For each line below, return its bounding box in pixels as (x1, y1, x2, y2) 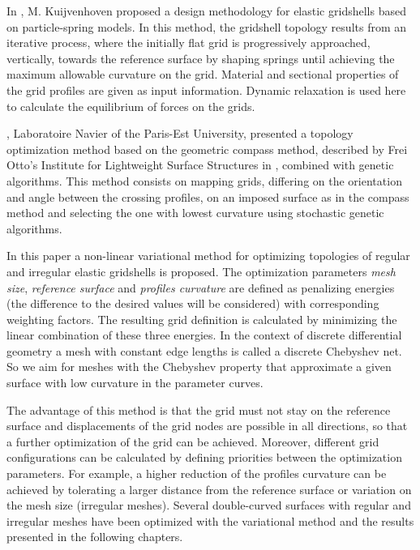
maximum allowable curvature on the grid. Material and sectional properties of (6, 66, 399, 83)
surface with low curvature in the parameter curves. (6, 374, 264, 391)
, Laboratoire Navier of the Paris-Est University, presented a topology (6, 125, 354, 142)
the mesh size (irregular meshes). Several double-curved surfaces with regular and (6, 497, 411, 514)
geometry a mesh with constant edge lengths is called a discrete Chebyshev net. (6, 342, 402, 359)
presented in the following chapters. (6, 528, 183, 545)
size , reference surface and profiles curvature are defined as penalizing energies (6, 279, 395, 296)
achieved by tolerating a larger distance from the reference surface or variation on (6, 480, 412, 497)
